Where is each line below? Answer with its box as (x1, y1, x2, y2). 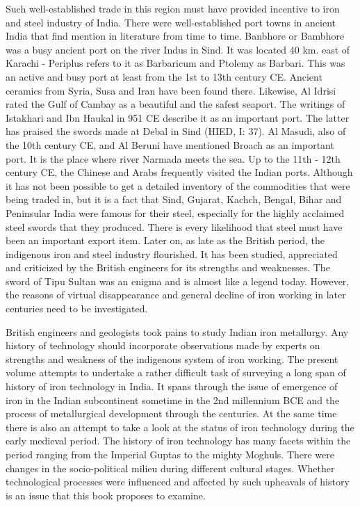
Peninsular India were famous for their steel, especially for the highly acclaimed (6, 205, 345, 220)
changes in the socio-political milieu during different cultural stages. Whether (6, 460, 335, 475)
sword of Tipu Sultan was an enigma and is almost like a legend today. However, (6, 273, 350, 288)
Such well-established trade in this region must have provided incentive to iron (6, 1, 340, 15)
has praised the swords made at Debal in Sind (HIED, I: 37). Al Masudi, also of (6, 124, 346, 138)
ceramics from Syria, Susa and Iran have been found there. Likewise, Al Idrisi (6, 83, 336, 97)
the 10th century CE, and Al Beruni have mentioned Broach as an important (6, 137, 334, 152)
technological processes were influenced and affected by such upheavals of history (6, 474, 350, 489)
